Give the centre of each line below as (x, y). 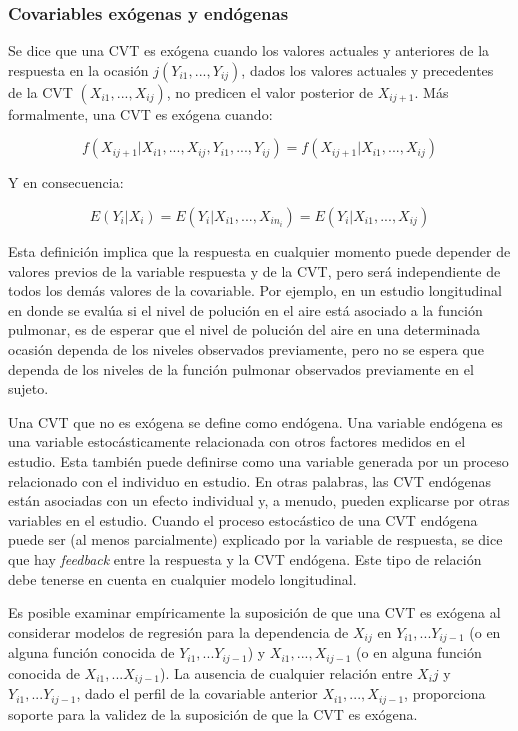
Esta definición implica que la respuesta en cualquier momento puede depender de (259, 251)
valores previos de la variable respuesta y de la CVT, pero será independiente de (254, 270)
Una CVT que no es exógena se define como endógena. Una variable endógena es (255, 421)
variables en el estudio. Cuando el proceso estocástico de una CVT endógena (243, 519)
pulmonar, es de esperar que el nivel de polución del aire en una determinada (244, 329)
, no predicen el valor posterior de (270, 91)
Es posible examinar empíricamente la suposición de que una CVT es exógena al (254, 612)
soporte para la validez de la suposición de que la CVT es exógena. (213, 713)
